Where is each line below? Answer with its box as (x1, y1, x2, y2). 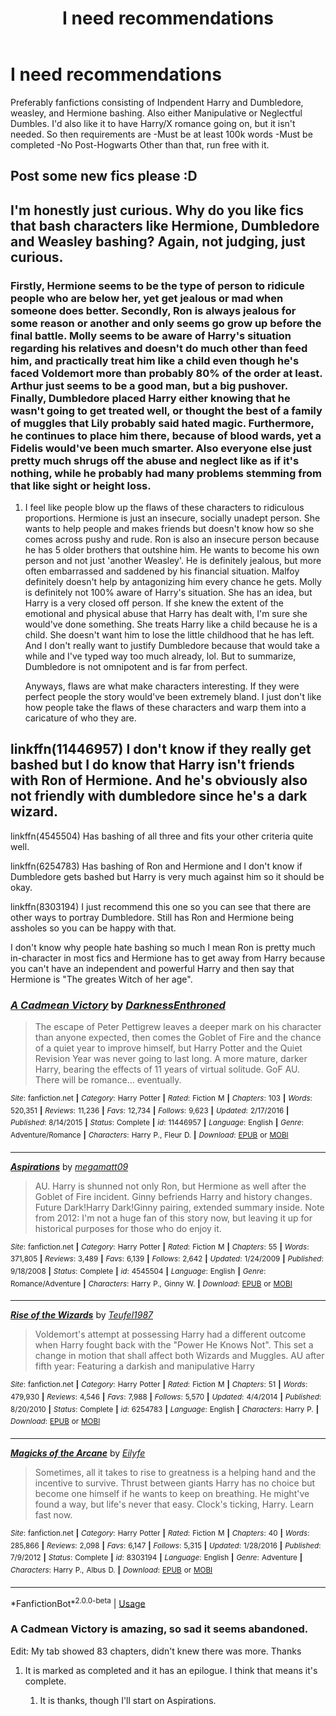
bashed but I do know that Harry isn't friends (10, 757, 295, 774)
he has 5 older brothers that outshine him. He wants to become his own (24, 544, 320, 556)
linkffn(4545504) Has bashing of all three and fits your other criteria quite (10, 830, 314, 842)
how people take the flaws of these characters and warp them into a (24, 702, 307, 714)
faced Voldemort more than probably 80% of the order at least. (10, 366, 323, 380)
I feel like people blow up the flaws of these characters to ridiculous (24, 502, 305, 514)
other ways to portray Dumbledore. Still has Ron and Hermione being (10, 911, 295, 923)
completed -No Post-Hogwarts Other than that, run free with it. (10, 138, 270, 151)
